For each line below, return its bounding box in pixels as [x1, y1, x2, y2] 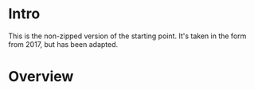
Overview [8, 68, 74, 86]
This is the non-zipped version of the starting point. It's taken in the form [8, 31, 247, 41]
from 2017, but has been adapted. [8, 39, 119, 49]
